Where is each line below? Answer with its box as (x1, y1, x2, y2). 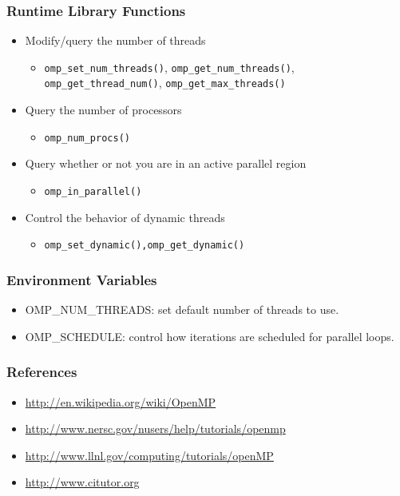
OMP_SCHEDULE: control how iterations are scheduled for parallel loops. (25, 327, 394, 344)
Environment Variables (6, 269, 157, 289)
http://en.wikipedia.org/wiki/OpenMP (25, 393, 216, 410)
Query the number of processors (25, 101, 182, 118)
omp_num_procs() (44, 132, 130, 144)
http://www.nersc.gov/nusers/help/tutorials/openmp (25, 420, 286, 437)
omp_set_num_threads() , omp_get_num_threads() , (44, 58, 295, 75)
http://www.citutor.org (25, 474, 140, 490)
